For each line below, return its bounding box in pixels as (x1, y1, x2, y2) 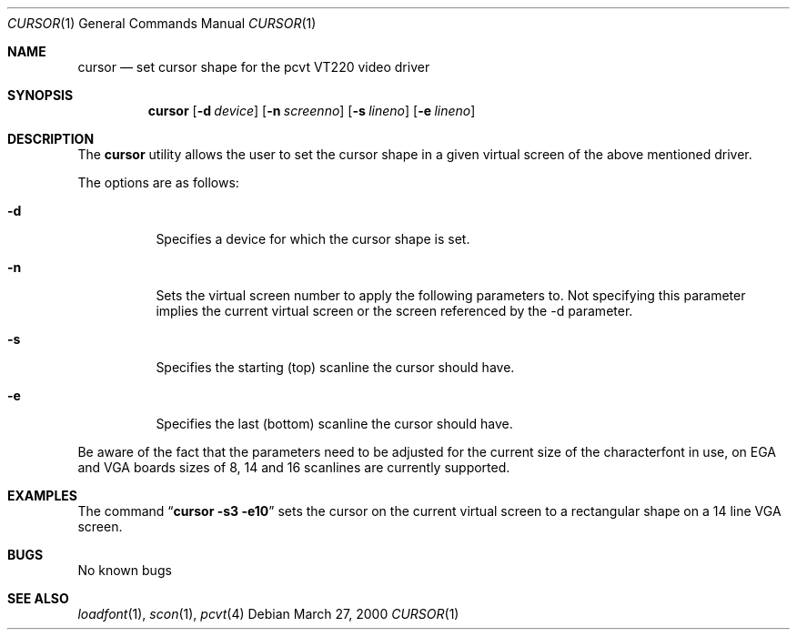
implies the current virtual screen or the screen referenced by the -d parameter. (156, 303, 633, 318)
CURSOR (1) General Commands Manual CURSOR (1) (7, 15, 317, 31)
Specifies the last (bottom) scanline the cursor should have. (156, 416, 513, 431)
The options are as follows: (77, 175, 239, 190)
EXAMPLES (7, 488, 77, 503)
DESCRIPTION (7, 131, 95, 147)
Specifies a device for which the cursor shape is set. (156, 231, 470, 247)
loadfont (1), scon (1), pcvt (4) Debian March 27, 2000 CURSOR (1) (77, 606, 459, 622)
